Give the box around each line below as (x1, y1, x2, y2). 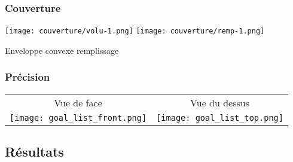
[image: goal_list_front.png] (10, 112, 147, 123)
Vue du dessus (190, 95, 250, 109)
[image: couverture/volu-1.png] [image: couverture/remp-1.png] (5, 27, 265, 36)
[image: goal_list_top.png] (156, 112, 283, 123)
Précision (5, 69, 50, 84)
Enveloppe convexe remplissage (5, 44, 119, 56)
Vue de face (54, 95, 102, 109)
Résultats (5, 142, 64, 161)
